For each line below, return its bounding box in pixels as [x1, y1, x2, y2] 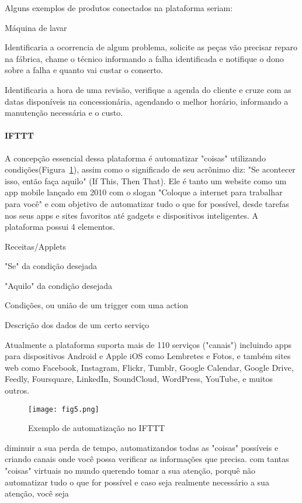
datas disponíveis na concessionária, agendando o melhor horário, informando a [5, 95, 289, 107]
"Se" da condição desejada [5, 260, 97, 272]
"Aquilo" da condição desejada [5, 279, 113, 291]
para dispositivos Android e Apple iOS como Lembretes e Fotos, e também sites [5, 350, 291, 362]
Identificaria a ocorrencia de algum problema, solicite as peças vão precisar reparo [5, 41, 298, 53]
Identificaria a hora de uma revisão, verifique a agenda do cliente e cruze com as [5, 83, 291, 95]
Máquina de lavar [5, 21, 67, 33]
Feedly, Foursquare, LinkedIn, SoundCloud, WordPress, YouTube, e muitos [5, 373, 273, 385]
